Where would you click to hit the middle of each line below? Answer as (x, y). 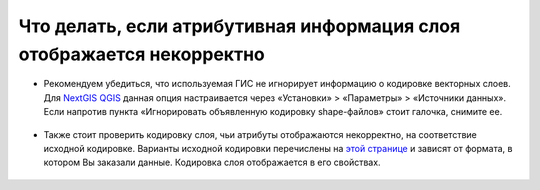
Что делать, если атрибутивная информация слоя (239, 26)
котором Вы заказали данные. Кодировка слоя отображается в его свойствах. (212, 162)
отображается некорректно (141, 54)
